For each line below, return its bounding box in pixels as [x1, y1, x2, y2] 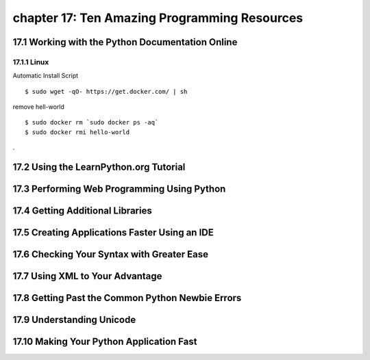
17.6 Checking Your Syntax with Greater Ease [12, 248, 209, 260]
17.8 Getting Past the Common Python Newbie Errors [12, 292, 242, 304]
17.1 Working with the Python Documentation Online [12, 36, 238, 48]
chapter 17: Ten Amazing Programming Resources [12, 10, 304, 25]
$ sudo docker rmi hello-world [25, 128, 130, 136]
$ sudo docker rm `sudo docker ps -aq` [25, 118, 159, 127]
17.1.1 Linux [12, 57, 49, 66]
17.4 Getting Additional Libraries [12, 205, 152, 217]
